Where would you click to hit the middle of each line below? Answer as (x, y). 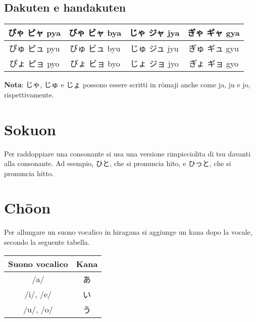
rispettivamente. (29, 94)
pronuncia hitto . (29, 173)
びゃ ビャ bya (95, 33)
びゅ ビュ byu (95, 48)
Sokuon (30, 129)
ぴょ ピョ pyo (34, 64)
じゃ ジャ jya (155, 33)
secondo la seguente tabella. (47, 242)
